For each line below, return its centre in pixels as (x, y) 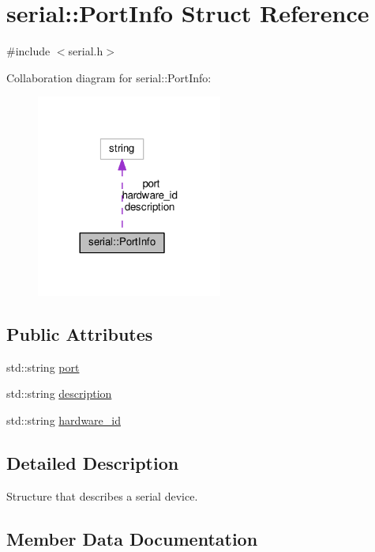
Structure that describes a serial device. (102, 495)
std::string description (59, 393)
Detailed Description (93, 463)
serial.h (86, 51)
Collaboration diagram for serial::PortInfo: (109, 77)
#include (28, 51)
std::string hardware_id (64, 420)
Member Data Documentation (132, 538)
